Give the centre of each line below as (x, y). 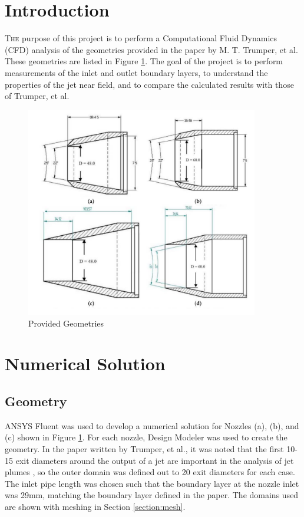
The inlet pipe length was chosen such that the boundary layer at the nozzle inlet (152, 483)
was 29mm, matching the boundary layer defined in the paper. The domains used (152, 495)
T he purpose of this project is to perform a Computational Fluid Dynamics (141, 38)
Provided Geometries (66, 323)
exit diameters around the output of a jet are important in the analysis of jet (155, 460)
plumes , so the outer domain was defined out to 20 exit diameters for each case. (150, 472)
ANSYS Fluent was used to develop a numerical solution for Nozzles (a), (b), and (152, 425)
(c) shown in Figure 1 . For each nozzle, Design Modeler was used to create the (146, 437)
